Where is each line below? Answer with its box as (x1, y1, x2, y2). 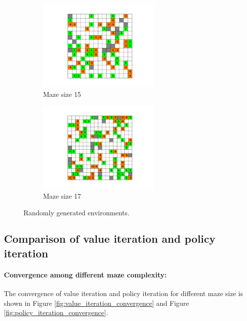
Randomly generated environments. (23, 207, 130, 217)
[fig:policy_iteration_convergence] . (4, 307, 108, 318)
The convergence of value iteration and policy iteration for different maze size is (4, 288, 243, 298)
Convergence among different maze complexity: (4, 269, 167, 279)
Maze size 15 (43, 89, 81, 99)
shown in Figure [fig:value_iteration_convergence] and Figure (4, 298, 189, 308)
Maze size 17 (43, 190, 81, 201)
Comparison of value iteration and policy (4, 231, 216, 246)
